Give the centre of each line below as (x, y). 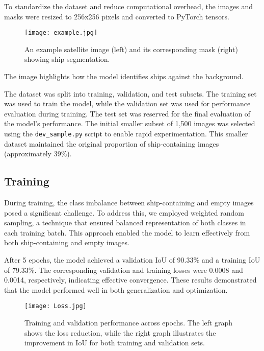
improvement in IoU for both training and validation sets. (115, 343)
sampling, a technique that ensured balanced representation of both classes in (125, 223)
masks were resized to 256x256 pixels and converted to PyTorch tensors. (117, 16)
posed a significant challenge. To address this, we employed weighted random (124, 212)
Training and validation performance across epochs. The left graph (129, 323)
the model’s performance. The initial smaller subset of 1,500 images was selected (130, 123)
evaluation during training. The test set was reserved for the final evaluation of (127, 113)
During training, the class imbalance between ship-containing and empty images (129, 203)
